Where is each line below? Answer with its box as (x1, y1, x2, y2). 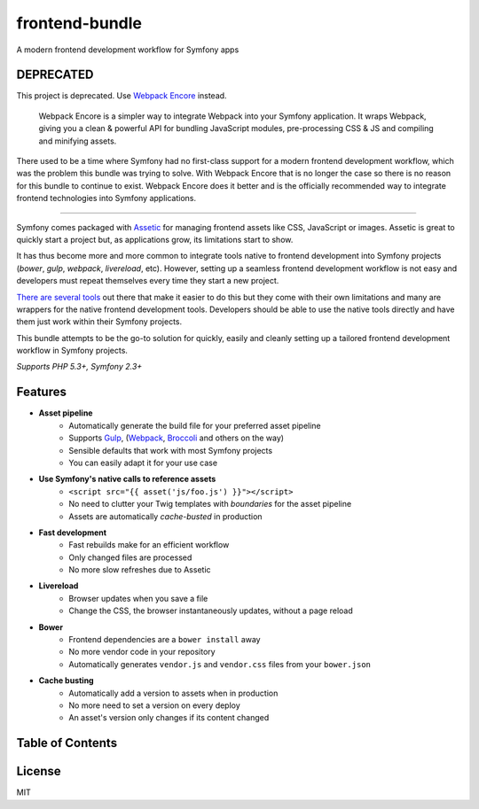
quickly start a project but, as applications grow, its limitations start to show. (16, 234, 294, 245)
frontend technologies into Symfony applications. (16, 193, 197, 204)
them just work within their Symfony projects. (16, 316, 183, 327)
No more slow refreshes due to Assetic (68, 564, 212, 575)
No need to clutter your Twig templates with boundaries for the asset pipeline (68, 499, 352, 510)
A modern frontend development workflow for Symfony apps (16, 44, 239, 55)
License (16, 764, 61, 779)
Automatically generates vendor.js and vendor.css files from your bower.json (68, 658, 372, 669)
